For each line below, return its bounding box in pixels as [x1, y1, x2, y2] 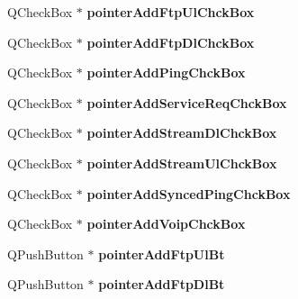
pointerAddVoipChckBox [86, 214, 246, 233]
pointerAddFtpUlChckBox [86, 3, 255, 21]
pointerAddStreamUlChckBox [86, 153, 277, 172]
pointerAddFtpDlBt [98, 275, 225, 294]
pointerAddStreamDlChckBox [86, 123, 277, 142]
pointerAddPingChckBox [86, 63, 246, 82]
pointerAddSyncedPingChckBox [86, 184, 291, 203]
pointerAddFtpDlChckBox [86, 32, 255, 51]
